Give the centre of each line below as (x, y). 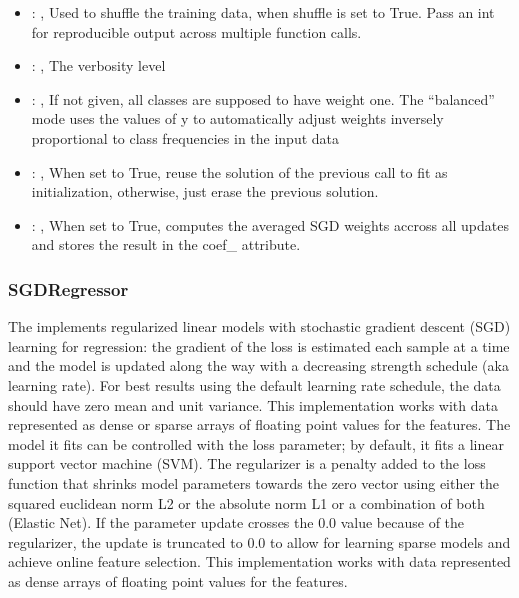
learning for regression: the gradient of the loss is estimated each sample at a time (259, 345)
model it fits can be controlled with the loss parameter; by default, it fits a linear (256, 443)
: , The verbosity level (98, 65)
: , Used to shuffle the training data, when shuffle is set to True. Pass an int (263, 12)
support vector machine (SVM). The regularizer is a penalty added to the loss (247, 463)
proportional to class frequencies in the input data (185, 137)
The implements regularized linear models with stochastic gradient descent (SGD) (259, 326)
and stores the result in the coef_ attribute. (166, 244)
